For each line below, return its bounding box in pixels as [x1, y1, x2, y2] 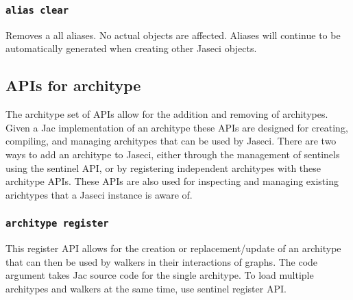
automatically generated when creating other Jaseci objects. [5, 41, 257, 55]
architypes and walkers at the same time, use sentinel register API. [5, 281, 287, 295]
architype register [5, 218, 109, 229]
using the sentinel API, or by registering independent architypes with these [5, 160, 321, 175]
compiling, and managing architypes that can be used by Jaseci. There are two [5, 134, 337, 148]
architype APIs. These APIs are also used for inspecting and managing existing [5, 174, 339, 188]
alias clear [5, 4, 69, 16]
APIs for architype [5, 75, 141, 96]
